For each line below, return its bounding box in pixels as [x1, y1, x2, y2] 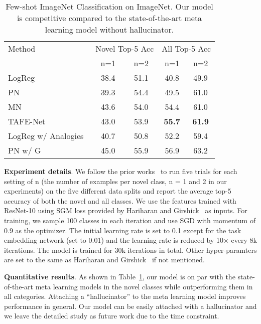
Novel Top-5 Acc [95, 43, 154, 54]
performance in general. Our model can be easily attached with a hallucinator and [4, 300, 257, 311]
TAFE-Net [8, 115, 46, 127]
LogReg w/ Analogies [8, 130, 84, 141]
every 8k [231, 235, 257, 245]
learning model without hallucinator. [45, 24, 174, 35]
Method [8, 43, 36, 54]
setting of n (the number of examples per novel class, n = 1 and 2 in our [4, 176, 227, 186]
